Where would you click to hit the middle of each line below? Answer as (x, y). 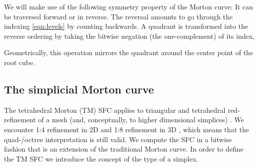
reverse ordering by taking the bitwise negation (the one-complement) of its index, (129, 36)
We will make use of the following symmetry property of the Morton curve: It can (129, 6)
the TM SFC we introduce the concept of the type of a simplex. (101, 158)
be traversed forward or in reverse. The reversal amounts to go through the (118, 16)
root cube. (20, 62)
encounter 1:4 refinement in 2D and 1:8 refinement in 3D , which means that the (127, 129)
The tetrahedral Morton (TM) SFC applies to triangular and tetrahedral (115, 110)
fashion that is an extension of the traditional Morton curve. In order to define (124, 149)
